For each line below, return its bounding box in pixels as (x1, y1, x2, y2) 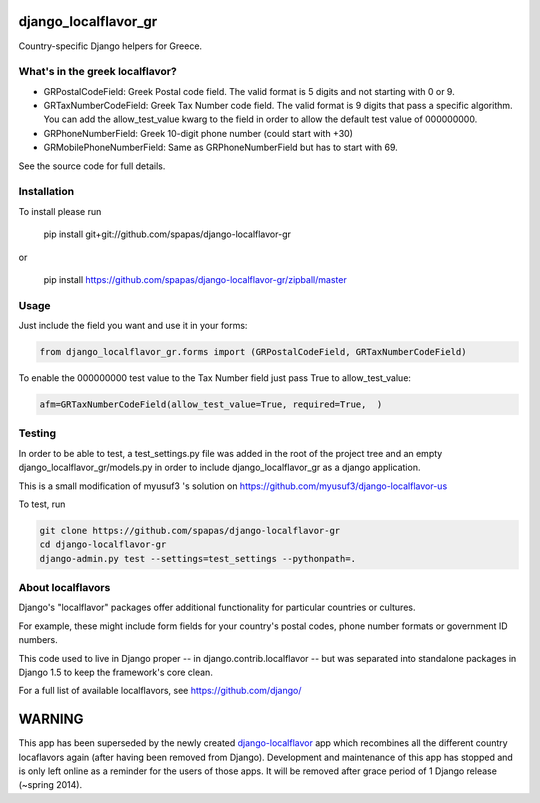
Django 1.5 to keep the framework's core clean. (18, 666, 214, 678)
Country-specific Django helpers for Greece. (18, 40, 203, 52)
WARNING (18, 711, 84, 728)
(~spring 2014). (18, 779, 83, 791)
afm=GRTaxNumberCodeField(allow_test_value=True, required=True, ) (39, 399, 383, 410)
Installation (18, 185, 75, 199)
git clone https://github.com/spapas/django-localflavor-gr (39, 525, 341, 536)
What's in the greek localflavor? (18, 65, 177, 79)
